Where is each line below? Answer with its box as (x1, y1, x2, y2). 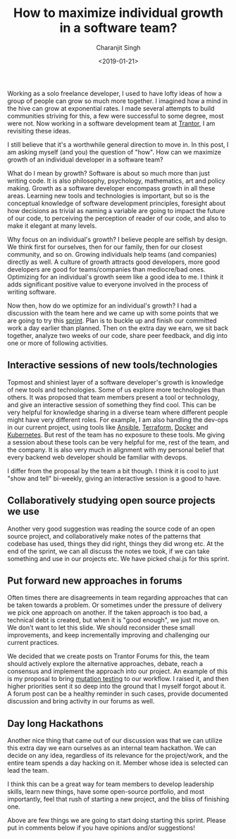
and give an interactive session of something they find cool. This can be (7, 400, 216, 409)
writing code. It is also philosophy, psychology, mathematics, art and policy (7, 176, 225, 185)
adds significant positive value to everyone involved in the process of (7, 280, 209, 289)
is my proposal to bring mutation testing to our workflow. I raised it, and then (7, 675, 229, 683)
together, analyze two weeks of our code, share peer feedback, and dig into (7, 331, 228, 339)
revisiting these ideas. (7, 126, 71, 135)
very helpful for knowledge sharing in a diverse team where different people (7, 408, 228, 416)
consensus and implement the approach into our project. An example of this (7, 667, 228, 675)
